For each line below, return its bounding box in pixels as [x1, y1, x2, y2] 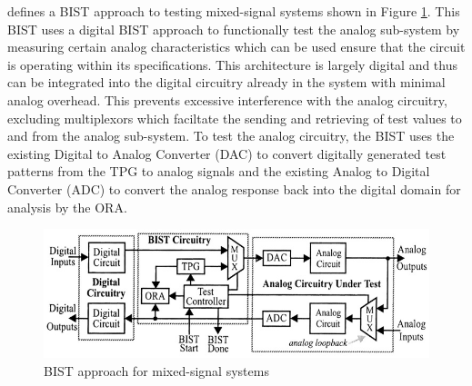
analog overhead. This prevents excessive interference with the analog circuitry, [7, 90, 447, 109]
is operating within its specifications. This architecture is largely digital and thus [7, 54, 457, 74]
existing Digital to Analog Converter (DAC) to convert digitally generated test [7, 144, 447, 163]
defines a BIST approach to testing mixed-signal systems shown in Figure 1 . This [7, 2, 460, 20]
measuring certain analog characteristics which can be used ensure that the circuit [7, 37, 466, 56]
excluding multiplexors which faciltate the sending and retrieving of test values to [7, 108, 462, 127]
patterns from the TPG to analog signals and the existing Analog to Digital [7, 162, 430, 181]
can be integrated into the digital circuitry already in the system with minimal [7, 73, 446, 92]
